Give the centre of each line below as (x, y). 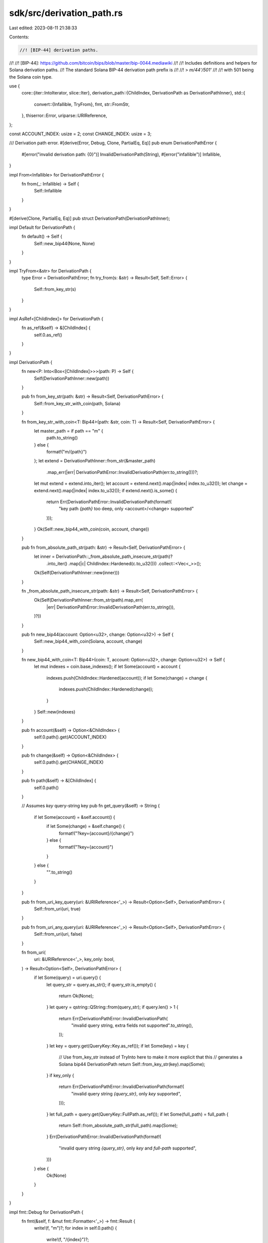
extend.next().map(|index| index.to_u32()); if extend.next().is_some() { (105, 490)
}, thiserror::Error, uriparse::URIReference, (64, 116)
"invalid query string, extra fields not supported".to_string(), (132, 1025)
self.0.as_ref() (48, 335)
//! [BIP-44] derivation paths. (59, 50)
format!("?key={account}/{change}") (96, 833)
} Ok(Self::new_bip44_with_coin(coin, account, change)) (92, 529)
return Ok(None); (76, 996)
